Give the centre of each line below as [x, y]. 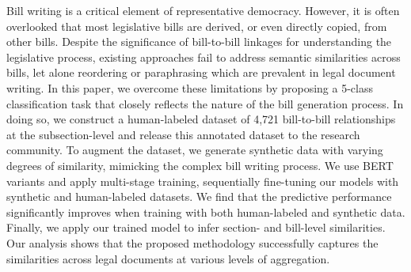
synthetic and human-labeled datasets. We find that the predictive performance [199, 196]
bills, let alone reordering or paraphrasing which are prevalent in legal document [201, 72]
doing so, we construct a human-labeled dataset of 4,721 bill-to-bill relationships [201, 119]
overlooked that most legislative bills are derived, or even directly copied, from [197, 26]
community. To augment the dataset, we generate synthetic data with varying [195, 150]
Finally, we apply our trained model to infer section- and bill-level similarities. [196, 227]
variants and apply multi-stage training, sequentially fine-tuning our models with [203, 181]
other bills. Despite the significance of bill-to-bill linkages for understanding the [199, 42]
